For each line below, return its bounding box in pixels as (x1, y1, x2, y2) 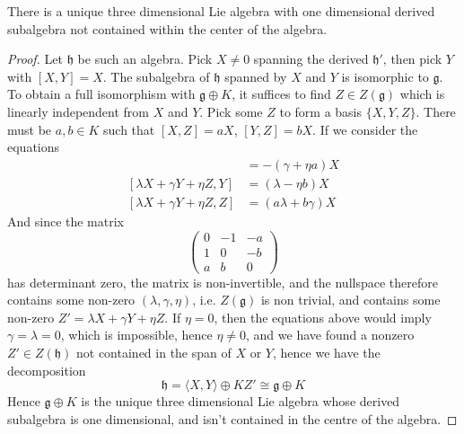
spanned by (224, 66, 287, 85)
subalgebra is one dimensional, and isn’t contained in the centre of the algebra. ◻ (7, 409, 458, 428)
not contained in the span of (76, 342, 232, 361)
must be (7, 120, 52, 138)
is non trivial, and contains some (260, 290, 441, 309)
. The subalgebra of (102, 66, 210, 85)
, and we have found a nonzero (246, 325, 415, 344)
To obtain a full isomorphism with (7, 84, 196, 103)
